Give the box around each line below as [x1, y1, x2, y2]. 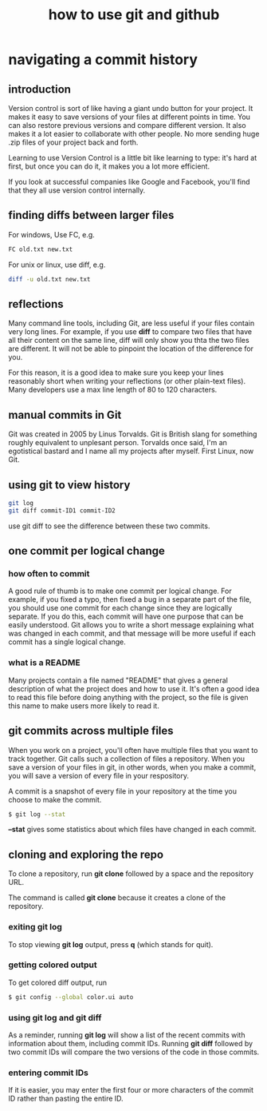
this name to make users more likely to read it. [8, 701, 159, 711]
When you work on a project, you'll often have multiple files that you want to [8, 745, 258, 755]
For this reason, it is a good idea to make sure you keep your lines [8, 368, 225, 377]
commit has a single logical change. [8, 637, 126, 647]
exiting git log [8, 922, 62, 933]
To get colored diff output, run [8, 978, 108, 987]
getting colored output [8, 959, 97, 970]
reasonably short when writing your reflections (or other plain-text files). [8, 376, 245, 386]
